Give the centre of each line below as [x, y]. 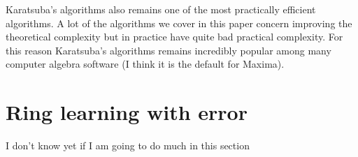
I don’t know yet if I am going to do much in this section [128, 145]
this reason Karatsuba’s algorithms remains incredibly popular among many [169, 50]
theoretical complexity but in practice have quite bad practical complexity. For [174, 37]
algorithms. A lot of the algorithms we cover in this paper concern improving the [179, 23]
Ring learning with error [127, 112]
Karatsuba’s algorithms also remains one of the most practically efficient [161, 9]
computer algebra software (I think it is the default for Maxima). [145, 64]
